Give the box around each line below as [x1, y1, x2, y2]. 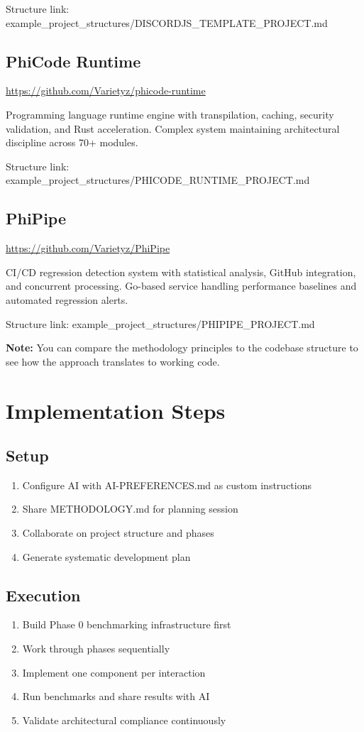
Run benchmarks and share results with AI [22, 689, 210, 704]
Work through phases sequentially [22, 641, 170, 656]
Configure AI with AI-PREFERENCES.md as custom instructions [22, 477, 311, 492]
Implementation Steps [6, 395, 226, 425]
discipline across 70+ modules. [6, 135, 138, 150]
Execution [6, 584, 81, 606]
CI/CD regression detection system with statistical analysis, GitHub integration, [6, 264, 356, 279]
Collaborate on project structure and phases [22, 525, 214, 540]
